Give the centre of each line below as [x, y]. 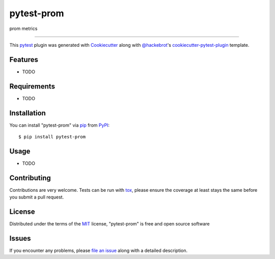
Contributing [30, 178]
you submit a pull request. [37, 197]
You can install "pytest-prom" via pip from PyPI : [59, 125]
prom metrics [23, 28]
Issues [20, 238]
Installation [28, 113]
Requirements [32, 86]
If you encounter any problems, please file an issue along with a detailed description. [99, 251]
